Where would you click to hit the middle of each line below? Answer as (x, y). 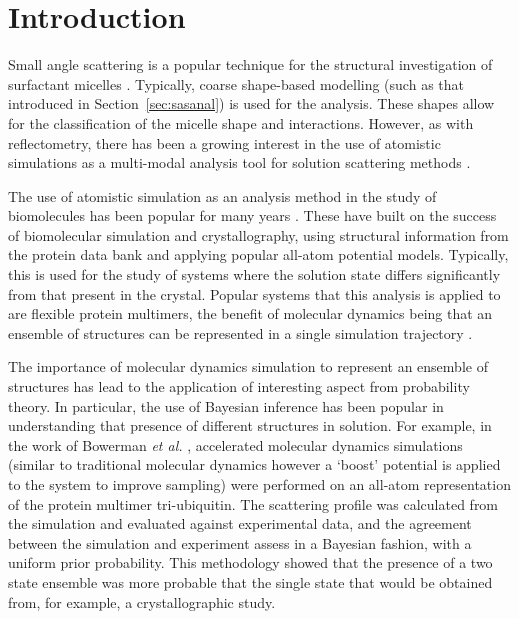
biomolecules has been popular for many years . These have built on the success (252, 215)
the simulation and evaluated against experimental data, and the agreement (240, 523)
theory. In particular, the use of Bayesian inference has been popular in (226, 405)
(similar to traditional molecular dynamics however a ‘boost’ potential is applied (254, 464)
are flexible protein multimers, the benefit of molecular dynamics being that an (250, 313)
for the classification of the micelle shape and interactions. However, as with (241, 122)
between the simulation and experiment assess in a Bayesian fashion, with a (240, 542)
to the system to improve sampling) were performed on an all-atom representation (259, 484)
